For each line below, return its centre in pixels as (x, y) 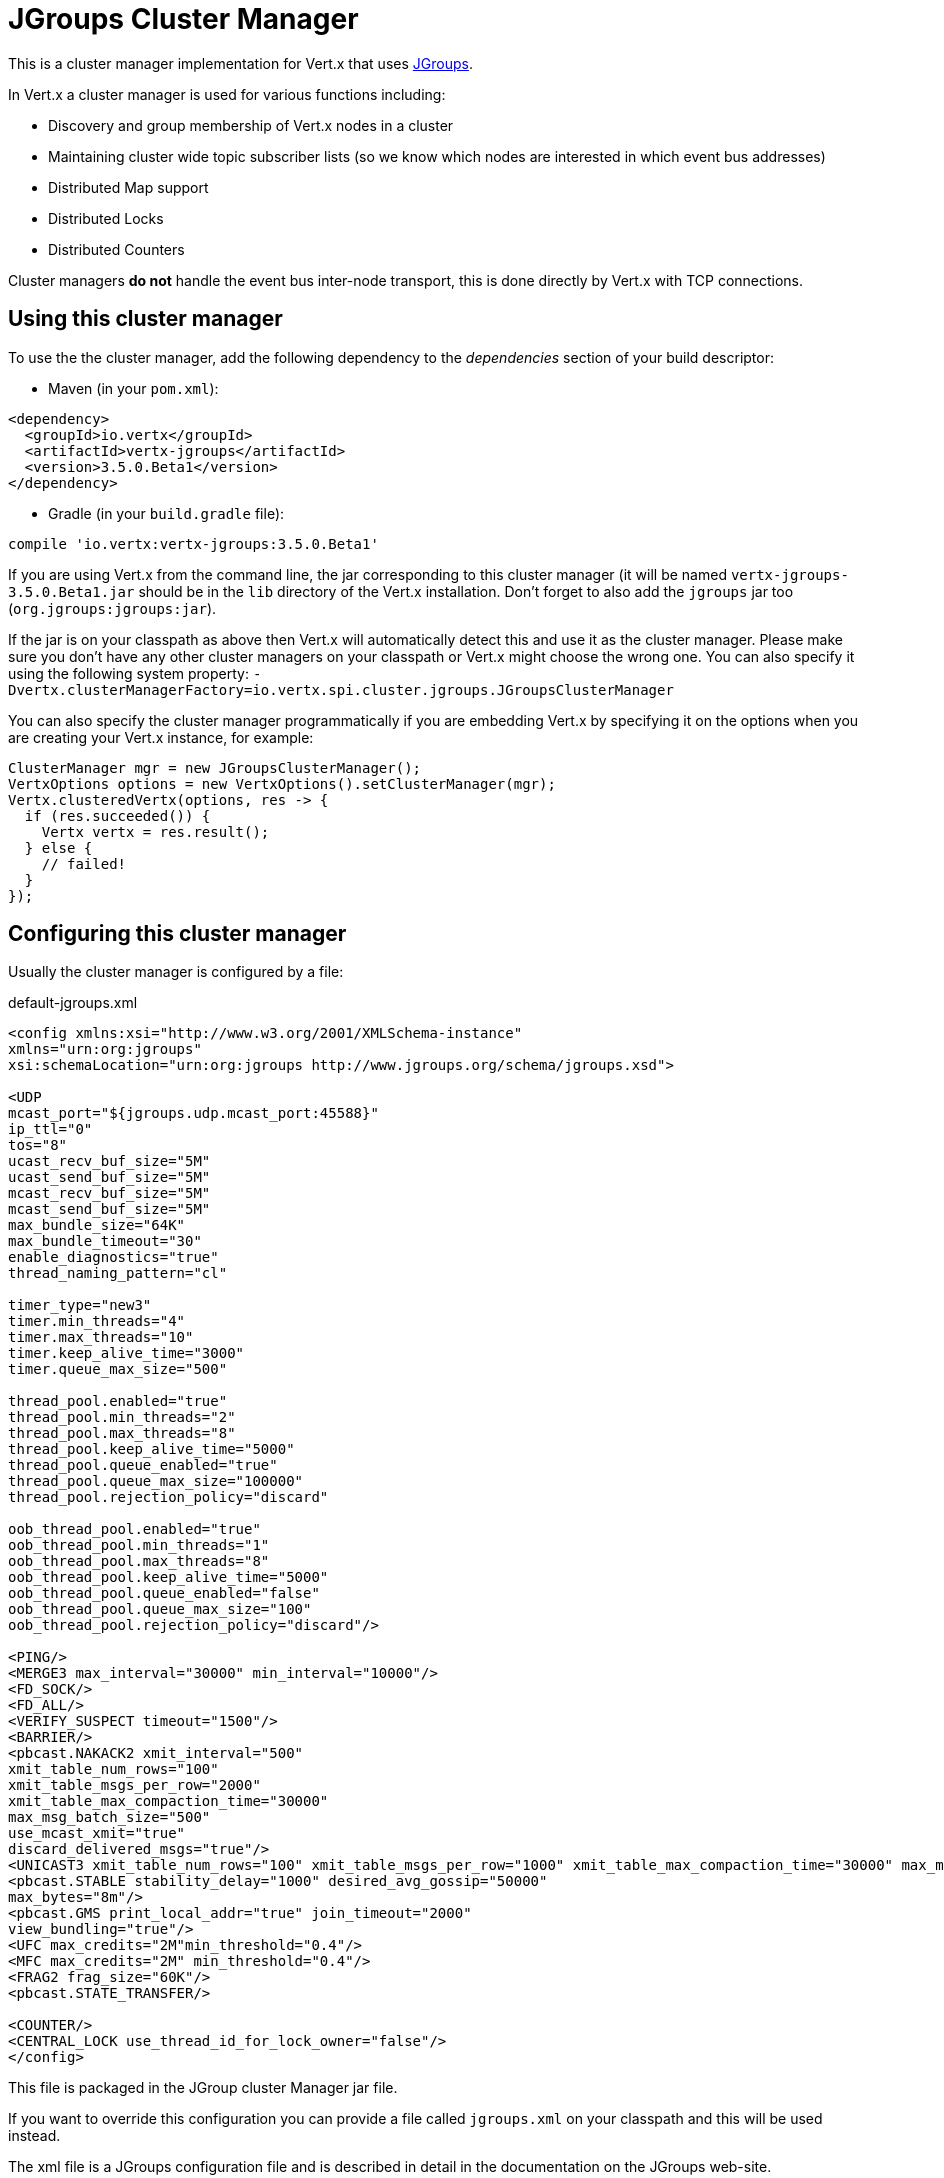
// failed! (84, 863)
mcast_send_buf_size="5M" (109, 1209)
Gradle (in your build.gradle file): (166, 513)
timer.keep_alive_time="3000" (126, 1353)
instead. (34, 2136)
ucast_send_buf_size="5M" (109, 1177)
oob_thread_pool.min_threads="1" (139, 1545)
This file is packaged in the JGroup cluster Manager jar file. (203, 2088)
